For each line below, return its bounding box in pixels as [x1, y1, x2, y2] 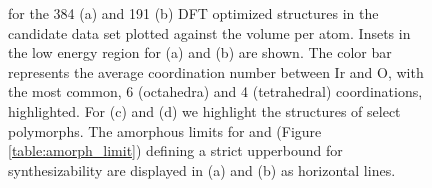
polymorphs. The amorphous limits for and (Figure [8, 120, 322, 141]
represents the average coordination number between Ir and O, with [8, 61, 424, 82]
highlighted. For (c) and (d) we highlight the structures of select [8, 100, 401, 121]
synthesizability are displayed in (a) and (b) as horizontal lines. [8, 159, 396, 180]
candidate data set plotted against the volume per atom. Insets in [8, 22, 411, 43]
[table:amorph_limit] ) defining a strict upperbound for [8, 140, 343, 161]
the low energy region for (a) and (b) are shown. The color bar [8, 42, 392, 63]
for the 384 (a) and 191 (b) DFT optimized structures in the [8, 3, 379, 23]
